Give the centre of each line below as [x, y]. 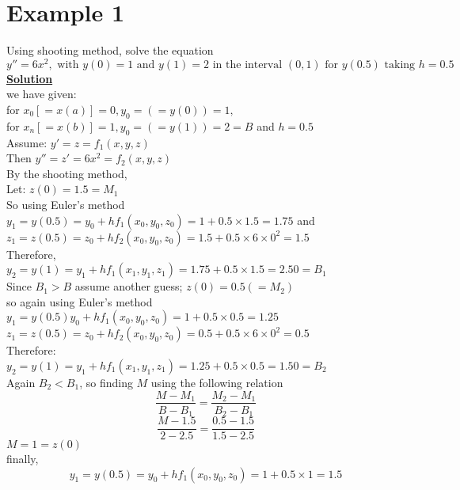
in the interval [247, 65]
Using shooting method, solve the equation [110, 50]
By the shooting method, [67, 173]
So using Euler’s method [66, 204]
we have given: [42, 94]
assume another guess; [129, 286]
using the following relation [217, 382]
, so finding [106, 382]
